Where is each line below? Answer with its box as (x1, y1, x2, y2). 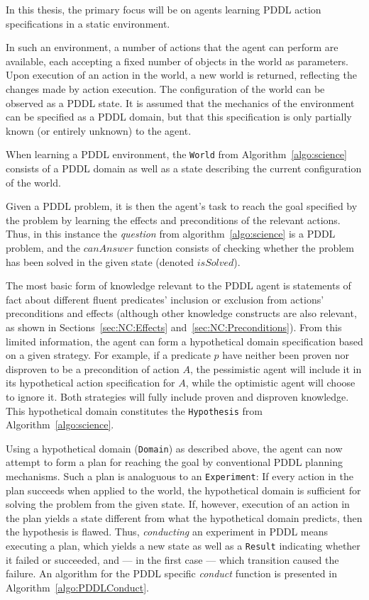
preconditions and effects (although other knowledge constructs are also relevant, (6, 306, 357, 321)
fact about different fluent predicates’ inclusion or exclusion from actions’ (6, 291, 324, 306)
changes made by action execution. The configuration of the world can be (6, 81, 325, 96)
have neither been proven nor (222, 348, 349, 362)
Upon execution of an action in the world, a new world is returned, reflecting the (6, 67, 357, 82)
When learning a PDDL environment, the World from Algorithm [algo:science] (6, 147, 347, 162)
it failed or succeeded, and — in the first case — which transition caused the (6, 552, 339, 567)
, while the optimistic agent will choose (185, 375, 356, 390)
